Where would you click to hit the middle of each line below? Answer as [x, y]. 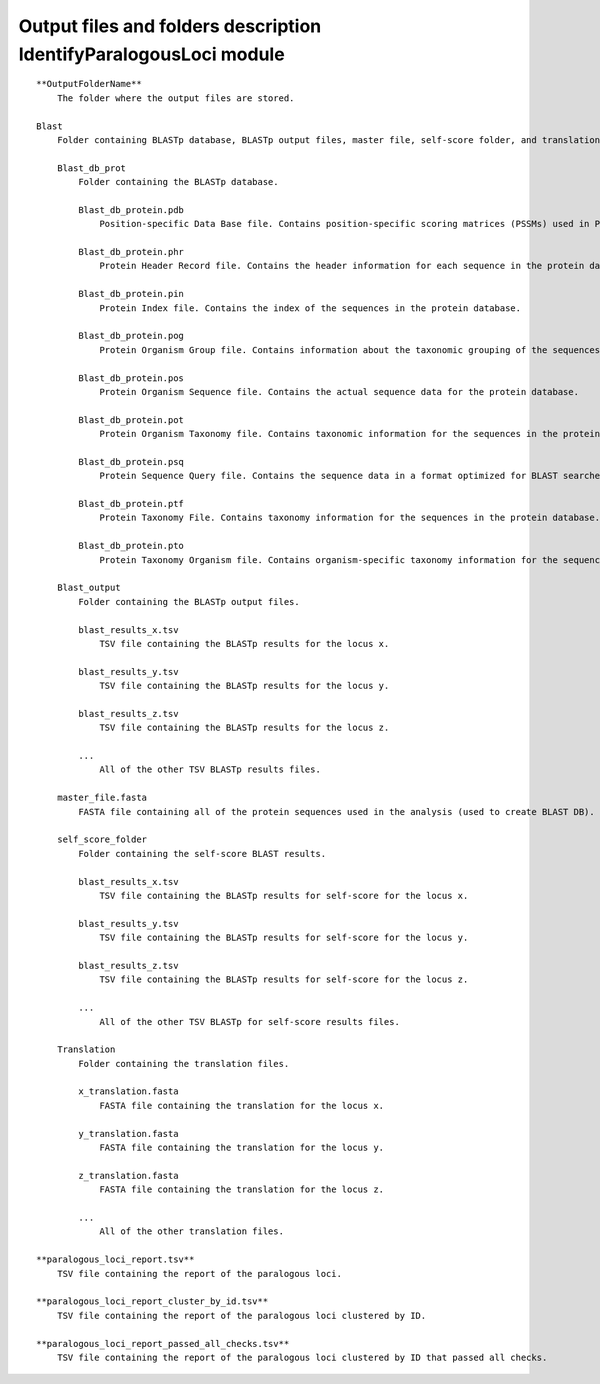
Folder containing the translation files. [184, 1063]
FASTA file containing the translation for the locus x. [242, 1105]
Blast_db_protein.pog [131, 336]
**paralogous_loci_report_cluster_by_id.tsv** [152, 1301]
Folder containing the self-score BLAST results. [202, 853]
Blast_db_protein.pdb [131, 209]
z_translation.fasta [128, 1175]
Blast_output [88, 588]
